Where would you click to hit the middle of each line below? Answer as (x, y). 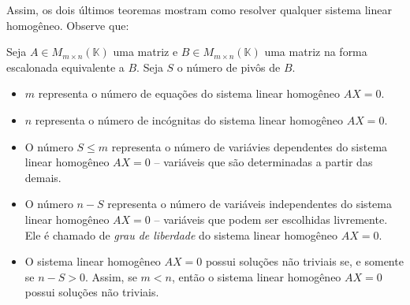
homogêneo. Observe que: (68, 25)
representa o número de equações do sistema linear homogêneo (189, 93)
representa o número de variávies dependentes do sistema (250, 146)
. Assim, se (111, 276)
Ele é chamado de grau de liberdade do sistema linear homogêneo (181, 234)
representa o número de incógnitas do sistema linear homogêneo (189, 119)
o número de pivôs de (229, 67)
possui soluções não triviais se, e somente (304, 261)
